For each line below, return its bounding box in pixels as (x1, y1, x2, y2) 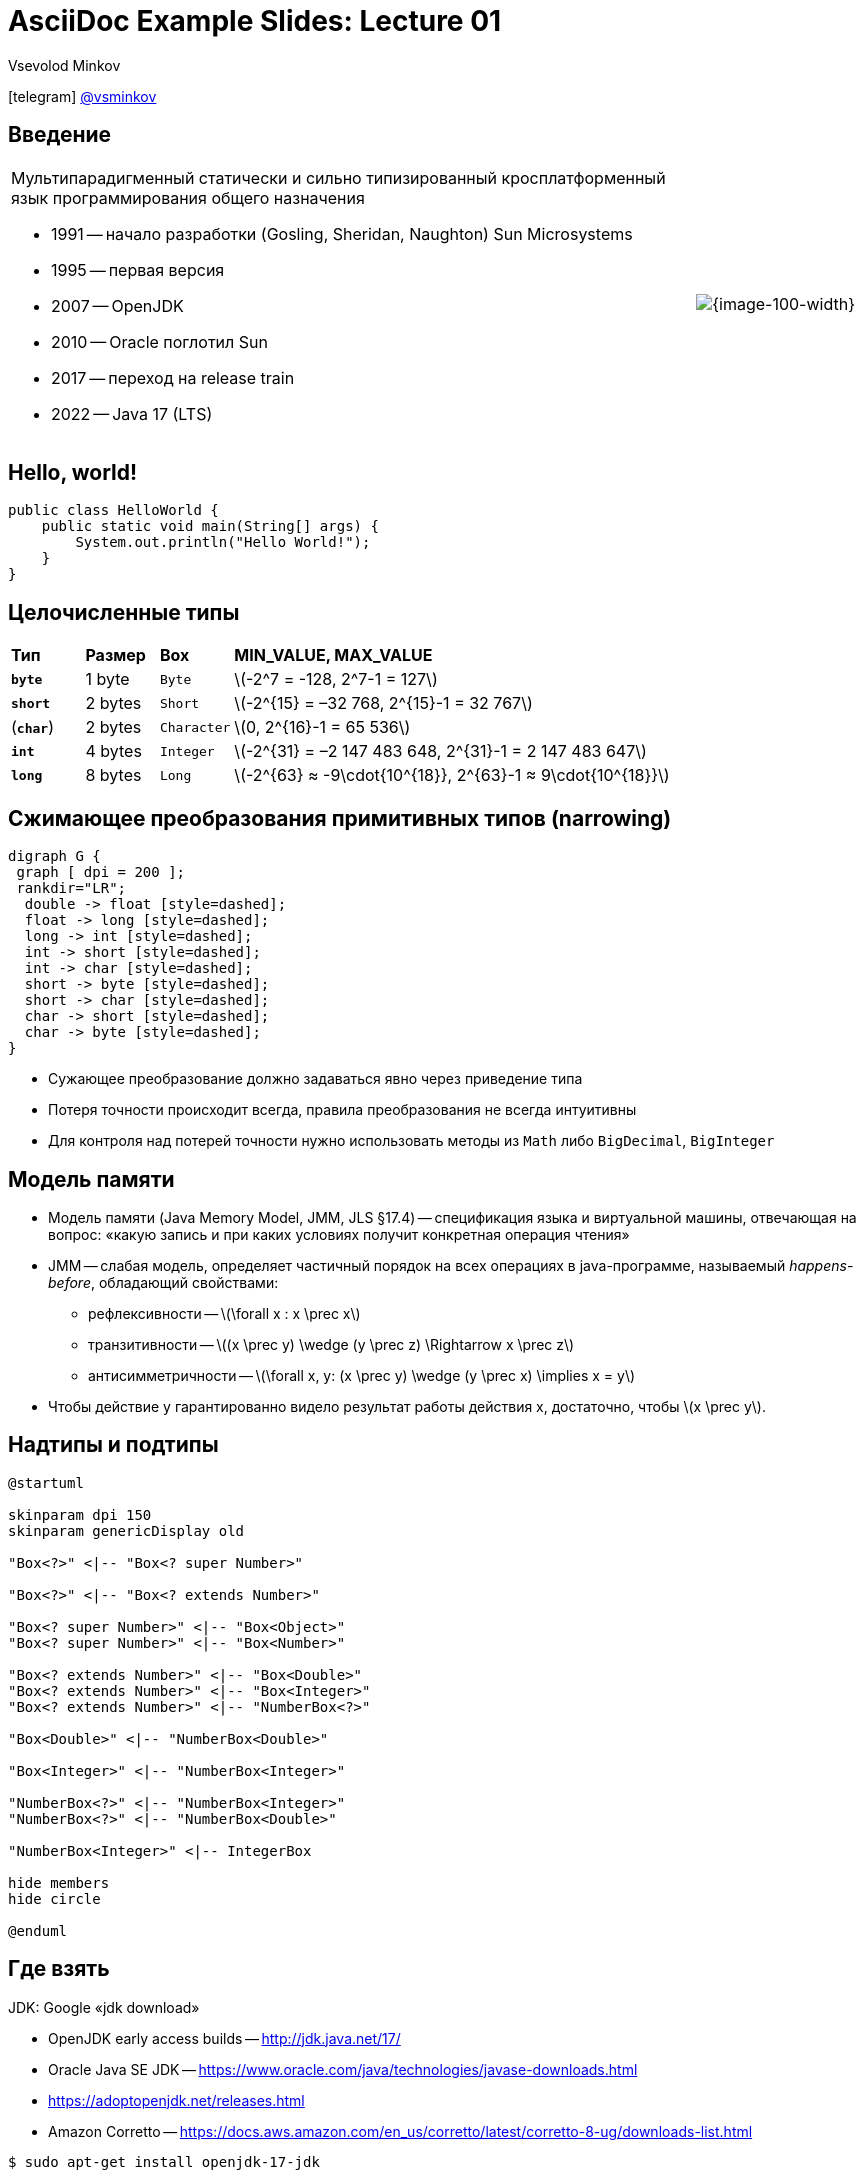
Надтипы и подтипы (8, 1432, 219, 1458)
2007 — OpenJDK (51, 295, 184, 316)
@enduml (8, 1922, 68, 1939)
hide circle (8, 1890, 101, 1907)
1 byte (85, 669, 130, 690)
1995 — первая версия (51, 259, 225, 280)
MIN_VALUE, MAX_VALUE (234, 645, 433, 666)
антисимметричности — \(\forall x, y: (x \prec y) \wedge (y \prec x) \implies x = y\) (88, 1366, 636, 1384)
